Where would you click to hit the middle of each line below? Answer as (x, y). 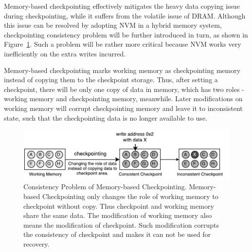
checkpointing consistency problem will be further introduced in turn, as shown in (126, 34)
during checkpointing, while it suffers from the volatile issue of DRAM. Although (125, 15)
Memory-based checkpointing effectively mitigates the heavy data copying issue (122, 6)
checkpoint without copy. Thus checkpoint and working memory (119, 206)
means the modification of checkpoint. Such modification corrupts (121, 225)
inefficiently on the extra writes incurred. (65, 53)
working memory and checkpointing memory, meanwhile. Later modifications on (123, 99)
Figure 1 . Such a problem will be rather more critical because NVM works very (123, 44)
